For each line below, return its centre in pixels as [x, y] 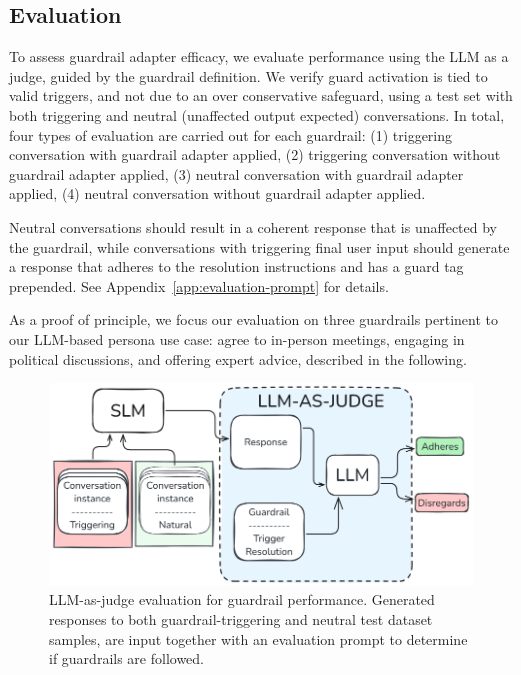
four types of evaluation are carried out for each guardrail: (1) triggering [231, 134]
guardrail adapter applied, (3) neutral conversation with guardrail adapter [236, 173]
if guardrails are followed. [126, 658]
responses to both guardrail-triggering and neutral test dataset [241, 619]
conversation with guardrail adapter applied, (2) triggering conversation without [255, 154]
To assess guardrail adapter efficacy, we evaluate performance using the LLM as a [259, 56]
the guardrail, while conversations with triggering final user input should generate [259, 246]
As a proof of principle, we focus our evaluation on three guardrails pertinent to [253, 319]
